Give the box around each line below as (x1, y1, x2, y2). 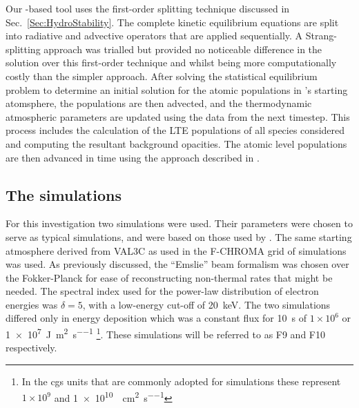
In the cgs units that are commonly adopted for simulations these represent (21, 373, 341, 388)
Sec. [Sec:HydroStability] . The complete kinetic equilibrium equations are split (6, 14, 339, 29)
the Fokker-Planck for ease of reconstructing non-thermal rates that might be (6, 270, 333, 284)
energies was (6, 297, 58, 311)
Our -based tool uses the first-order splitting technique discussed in (6, 1, 290, 15)
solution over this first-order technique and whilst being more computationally (6, 55, 337, 70)
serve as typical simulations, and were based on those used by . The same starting (6, 229, 352, 244)
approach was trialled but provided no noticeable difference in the (43, 41, 322, 56)
